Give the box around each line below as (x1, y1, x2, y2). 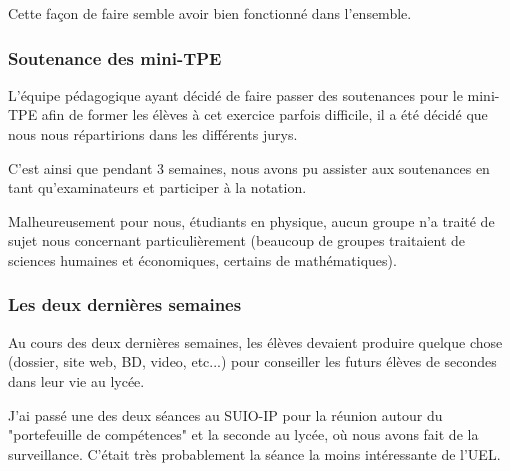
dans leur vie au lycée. (8, 370, 145, 391)
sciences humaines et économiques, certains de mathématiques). (8, 249, 397, 270)
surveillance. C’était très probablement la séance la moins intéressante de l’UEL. (8, 443, 501, 464)
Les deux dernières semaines (8, 292, 242, 317)
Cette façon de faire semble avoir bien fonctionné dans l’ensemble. (8, 3, 412, 23)
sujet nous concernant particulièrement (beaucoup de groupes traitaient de (8, 230, 466, 251)
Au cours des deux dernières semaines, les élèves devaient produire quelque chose (8, 331, 503, 352)
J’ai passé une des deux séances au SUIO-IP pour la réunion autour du (8, 404, 443, 425)
